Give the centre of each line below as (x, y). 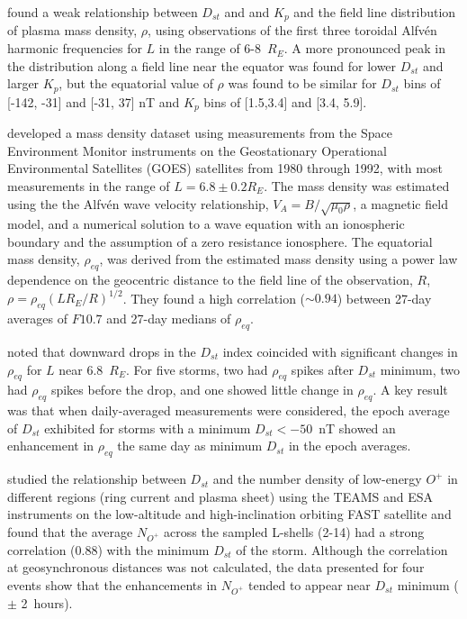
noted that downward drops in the (102, 351)
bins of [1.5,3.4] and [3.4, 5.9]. (285, 101)
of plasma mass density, (72, 30)
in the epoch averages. (350, 446)
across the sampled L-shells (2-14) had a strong (294, 531)
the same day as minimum (190, 446)
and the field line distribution (375, 12)
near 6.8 (81, 369)
